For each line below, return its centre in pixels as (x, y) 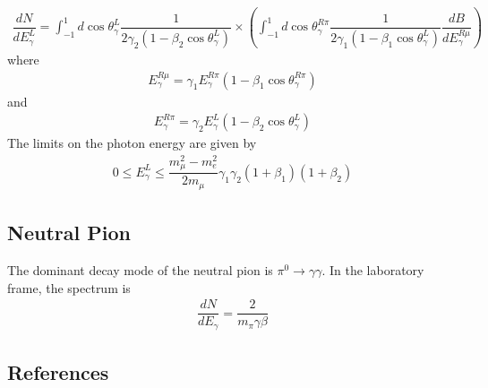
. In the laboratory (373, 270)
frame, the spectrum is (69, 287)
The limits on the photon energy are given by (132, 143)
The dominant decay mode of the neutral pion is (140, 270)
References (58, 372)
